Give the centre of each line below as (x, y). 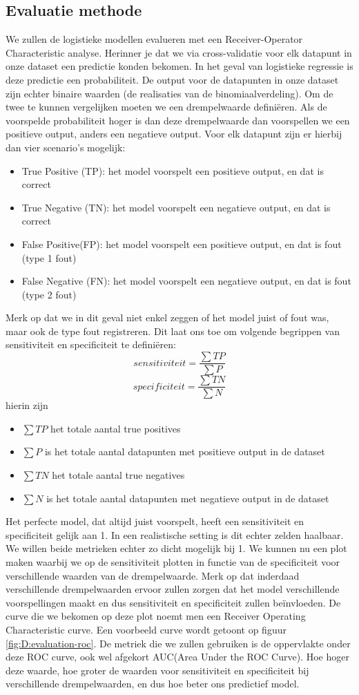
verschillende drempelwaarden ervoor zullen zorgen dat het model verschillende (173, 589)
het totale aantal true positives (116, 428)
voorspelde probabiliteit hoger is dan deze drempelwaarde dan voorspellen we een (178, 120)
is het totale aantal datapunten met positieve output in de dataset (185, 451)
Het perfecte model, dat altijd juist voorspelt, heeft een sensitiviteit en (155, 521)
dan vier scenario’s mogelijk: (66, 147)
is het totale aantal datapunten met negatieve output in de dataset (188, 498)
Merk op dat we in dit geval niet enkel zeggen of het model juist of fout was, (167, 317)
